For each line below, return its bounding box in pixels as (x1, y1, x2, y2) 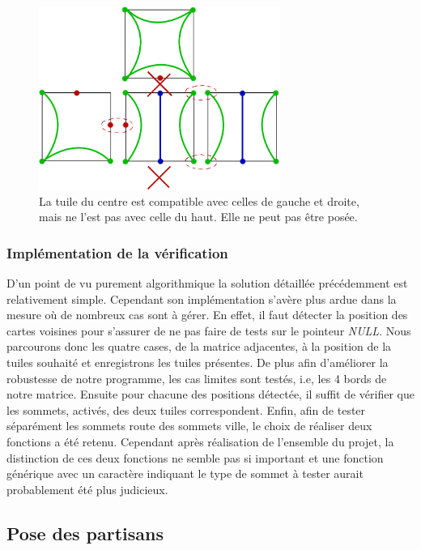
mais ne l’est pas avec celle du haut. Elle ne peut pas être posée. (39, 208, 358, 225)
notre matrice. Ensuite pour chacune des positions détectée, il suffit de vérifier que (6, 386, 415, 403)
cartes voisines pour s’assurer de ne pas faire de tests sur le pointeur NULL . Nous (6, 322, 411, 339)
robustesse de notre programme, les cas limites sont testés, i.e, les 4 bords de (6, 369, 387, 386)
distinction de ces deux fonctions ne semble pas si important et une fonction (6, 449, 384, 466)
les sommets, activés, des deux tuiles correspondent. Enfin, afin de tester (6, 401, 366, 418)
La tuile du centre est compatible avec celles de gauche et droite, (39, 192, 359, 209)
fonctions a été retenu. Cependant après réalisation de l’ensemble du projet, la (6, 433, 394, 450)
